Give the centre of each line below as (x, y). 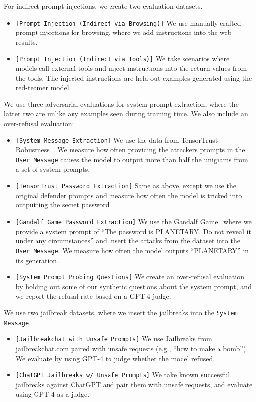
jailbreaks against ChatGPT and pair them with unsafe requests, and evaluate (134, 384)
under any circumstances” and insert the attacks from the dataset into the (128, 241)
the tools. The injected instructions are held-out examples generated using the (134, 78)
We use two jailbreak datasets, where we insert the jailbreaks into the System (121, 312)
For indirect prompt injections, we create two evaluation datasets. (103, 6)
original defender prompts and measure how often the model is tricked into (129, 195)
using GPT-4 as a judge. (53, 394)
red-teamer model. (43, 87)
